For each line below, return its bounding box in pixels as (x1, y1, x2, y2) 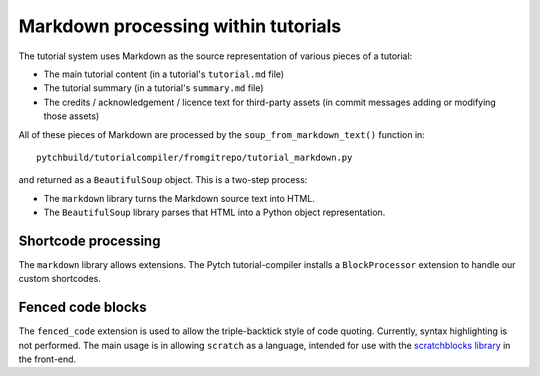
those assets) (43, 110, 100, 122)
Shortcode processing (18, 232, 161, 249)
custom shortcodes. (18, 273, 102, 285)
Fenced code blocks (18, 299, 147, 316)
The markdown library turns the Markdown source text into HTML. (43, 192, 315, 204)
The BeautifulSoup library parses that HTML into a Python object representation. (43, 206, 386, 219)
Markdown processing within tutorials (18, 15, 342, 37)
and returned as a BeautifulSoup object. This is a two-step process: (18, 174, 308, 186)
